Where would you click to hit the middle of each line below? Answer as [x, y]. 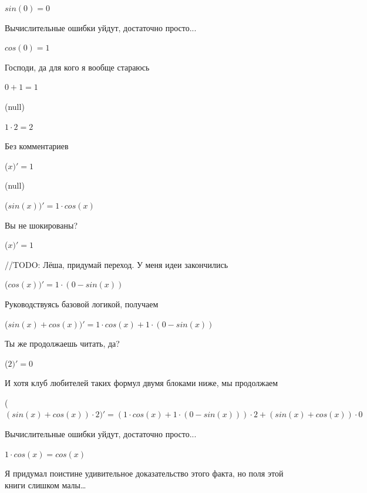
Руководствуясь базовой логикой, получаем [82, 303]
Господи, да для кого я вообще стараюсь [77, 67]
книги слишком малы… [46, 484]
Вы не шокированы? [41, 225]
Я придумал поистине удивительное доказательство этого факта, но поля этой [144, 473]
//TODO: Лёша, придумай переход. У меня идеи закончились [117, 264]
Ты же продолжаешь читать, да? [62, 343]
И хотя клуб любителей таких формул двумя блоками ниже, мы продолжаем [142, 383]
